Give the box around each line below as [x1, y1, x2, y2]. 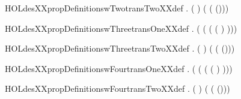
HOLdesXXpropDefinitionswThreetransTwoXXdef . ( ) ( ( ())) [5, 42, 235, 55]
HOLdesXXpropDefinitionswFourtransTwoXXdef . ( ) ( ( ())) [5, 82, 230, 95]
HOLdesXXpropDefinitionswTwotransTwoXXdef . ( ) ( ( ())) [5, 2, 229, 14]
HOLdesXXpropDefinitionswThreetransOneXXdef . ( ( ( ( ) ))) [5, 22, 237, 34]
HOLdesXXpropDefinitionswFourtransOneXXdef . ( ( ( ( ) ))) [5, 62, 233, 74]
